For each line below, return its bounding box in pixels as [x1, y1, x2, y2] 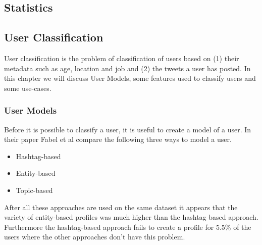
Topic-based [16, 184, 53, 195]
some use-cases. [4, 82, 51, 93]
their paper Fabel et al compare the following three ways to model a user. [4, 134, 232, 144]
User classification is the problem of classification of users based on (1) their [4, 53, 239, 63]
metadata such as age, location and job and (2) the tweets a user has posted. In [4, 63, 251, 73]
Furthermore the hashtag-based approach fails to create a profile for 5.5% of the [4, 221, 251, 232]
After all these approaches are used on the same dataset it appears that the [4, 202, 238, 212]
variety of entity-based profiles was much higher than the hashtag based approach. [4, 212, 258, 222]
